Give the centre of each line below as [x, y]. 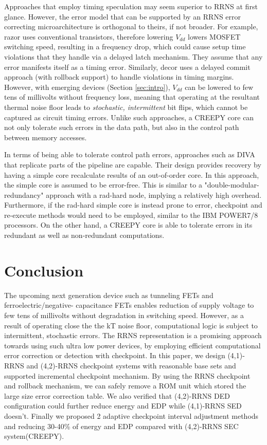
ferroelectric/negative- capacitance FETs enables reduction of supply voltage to [129, 305]
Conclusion [44, 270]
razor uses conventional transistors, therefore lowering [89, 36]
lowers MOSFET [214, 36]
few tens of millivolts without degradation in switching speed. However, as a [124, 315]
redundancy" [24, 194]
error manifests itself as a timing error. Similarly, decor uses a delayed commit [127, 67]
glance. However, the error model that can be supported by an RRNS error [123, 16]
